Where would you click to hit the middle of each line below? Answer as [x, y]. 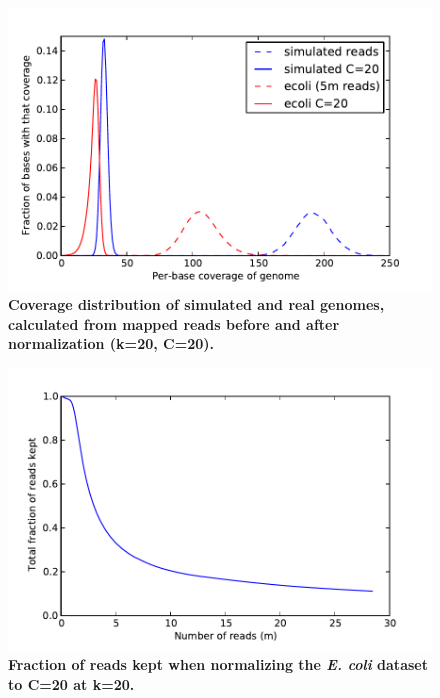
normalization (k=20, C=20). [111, 343]
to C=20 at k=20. [71, 683]
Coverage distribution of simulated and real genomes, [196, 304]
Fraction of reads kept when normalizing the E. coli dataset [218, 664]
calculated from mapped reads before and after [174, 323]
